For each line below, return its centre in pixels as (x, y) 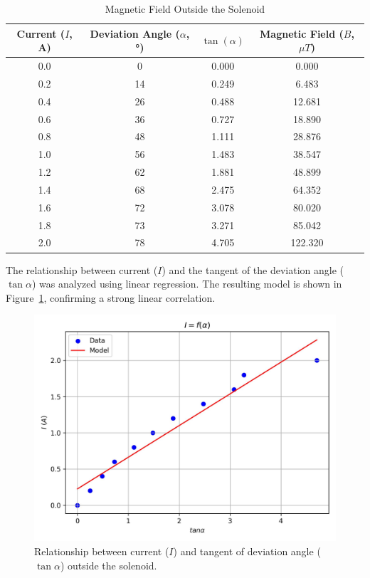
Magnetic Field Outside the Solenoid (185, 9)
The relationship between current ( (82, 269)
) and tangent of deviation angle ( (247, 551)
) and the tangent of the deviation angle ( (253, 269)
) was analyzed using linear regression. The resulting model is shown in (187, 284)
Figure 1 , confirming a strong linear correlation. (111, 297)
